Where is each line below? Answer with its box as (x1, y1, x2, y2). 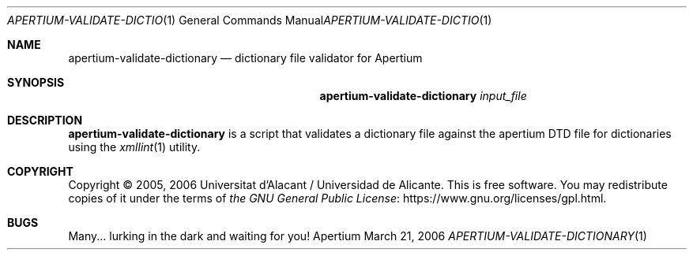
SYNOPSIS (7, 76, 65, 89)
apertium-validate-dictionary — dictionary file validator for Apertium (68, 51, 423, 65)
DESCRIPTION (7, 113, 83, 127)
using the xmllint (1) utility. (68, 140, 201, 154)
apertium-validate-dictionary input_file (319, 89, 527, 102)
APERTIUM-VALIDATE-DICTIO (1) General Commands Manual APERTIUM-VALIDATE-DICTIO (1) (7, 13, 492, 27)
